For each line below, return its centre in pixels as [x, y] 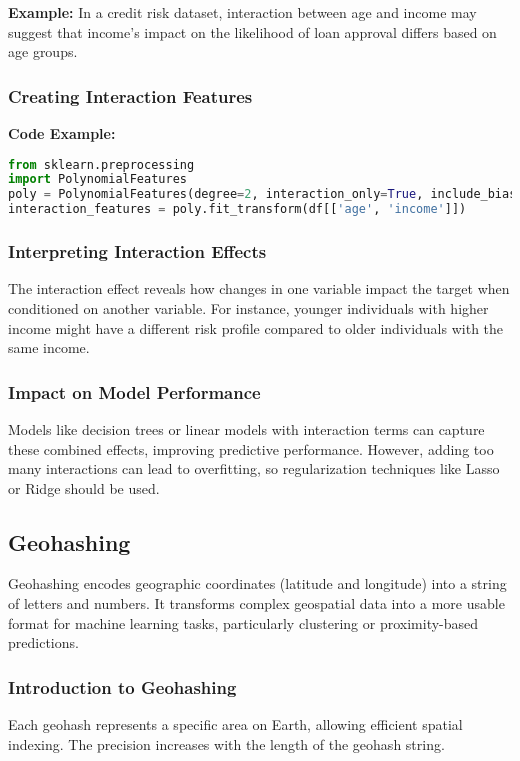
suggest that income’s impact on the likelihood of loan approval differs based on [252, 31]
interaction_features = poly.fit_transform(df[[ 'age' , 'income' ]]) [237, 209]
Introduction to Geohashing [122, 686]
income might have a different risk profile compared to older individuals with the [256, 327]
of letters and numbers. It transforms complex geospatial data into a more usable [256, 603]
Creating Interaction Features [130, 95]
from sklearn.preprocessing [101, 164]
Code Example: [62, 133]
